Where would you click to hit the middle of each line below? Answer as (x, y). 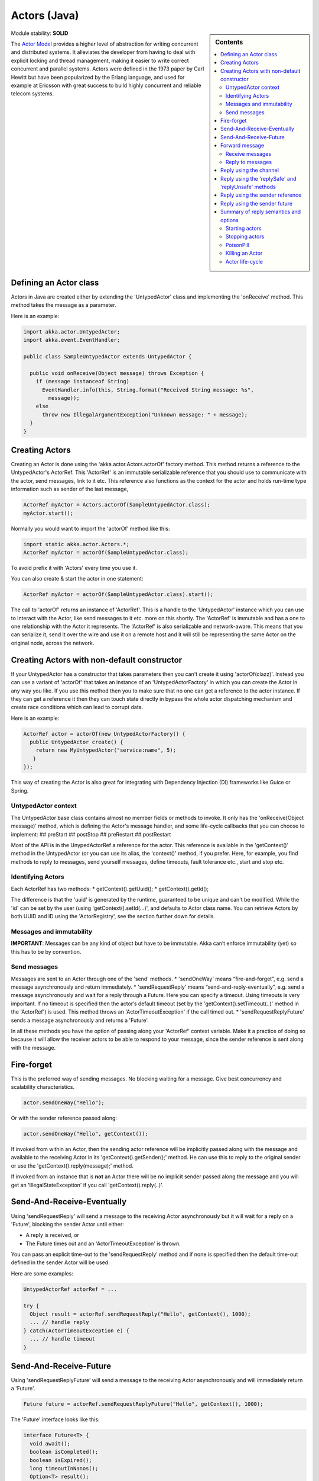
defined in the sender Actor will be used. (60, 1262)
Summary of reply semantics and (261, 212)
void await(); (50, 1443)
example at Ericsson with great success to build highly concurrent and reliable (106, 85)
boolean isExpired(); (61, 1460)
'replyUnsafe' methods (248, 187)
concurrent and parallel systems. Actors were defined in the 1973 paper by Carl (108, 69)
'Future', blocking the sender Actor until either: (67, 1224)
